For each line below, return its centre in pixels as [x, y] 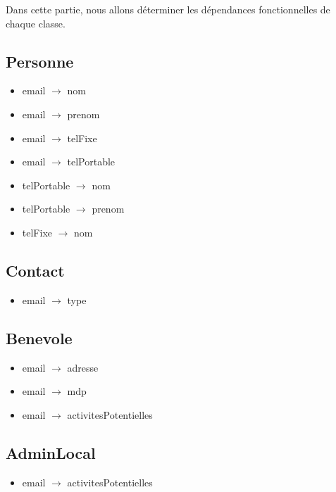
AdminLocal [51, 452]
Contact [35, 270]
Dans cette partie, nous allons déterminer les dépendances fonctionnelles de [168, 9]
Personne [40, 61]
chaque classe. [36, 23]
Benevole [39, 338]
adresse [83, 367]
